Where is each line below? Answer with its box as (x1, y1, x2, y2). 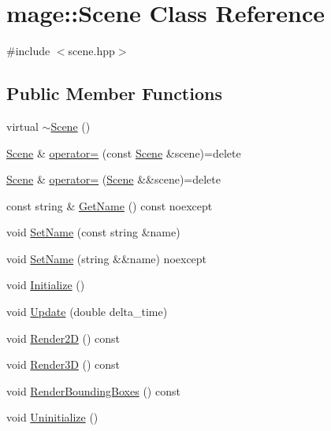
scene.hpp (68, 43, 115, 59)
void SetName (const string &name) (6, 224, 180, 240)
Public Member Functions (6, 81, 222, 106)
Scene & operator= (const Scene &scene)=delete (6, 144, 241, 161)
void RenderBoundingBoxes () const (6, 382, 180, 399)
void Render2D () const (6, 329, 121, 346)
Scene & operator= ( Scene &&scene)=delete (6, 171, 221, 188)
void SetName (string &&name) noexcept (6, 250, 207, 266)
